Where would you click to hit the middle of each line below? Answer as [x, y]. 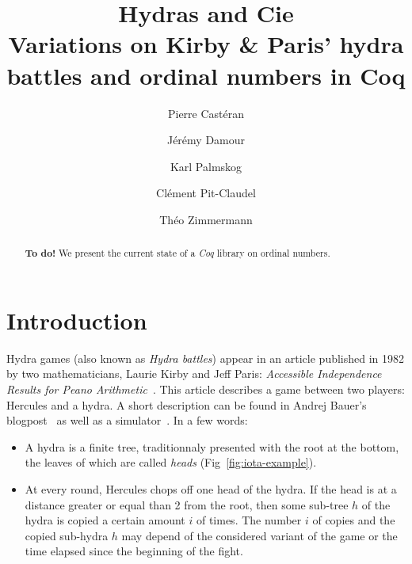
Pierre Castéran [206, 113]
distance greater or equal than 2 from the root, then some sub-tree [187, 504]
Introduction [77, 320]
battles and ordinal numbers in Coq [206, 75]
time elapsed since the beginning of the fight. [134, 551]
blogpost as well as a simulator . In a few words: [127, 420]
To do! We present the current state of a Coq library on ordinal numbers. [177, 253]
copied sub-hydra [67, 535]
